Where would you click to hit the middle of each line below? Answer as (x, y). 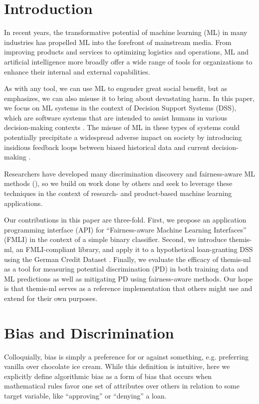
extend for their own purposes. (51, 298)
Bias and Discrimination (89, 332)
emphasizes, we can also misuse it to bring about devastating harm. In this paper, (129, 98)
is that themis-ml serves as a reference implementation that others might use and (128, 288)
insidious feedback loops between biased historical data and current (107, 147)
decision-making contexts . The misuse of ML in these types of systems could (122, 127)
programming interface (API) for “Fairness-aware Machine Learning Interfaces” (125, 229)
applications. (23, 203)
